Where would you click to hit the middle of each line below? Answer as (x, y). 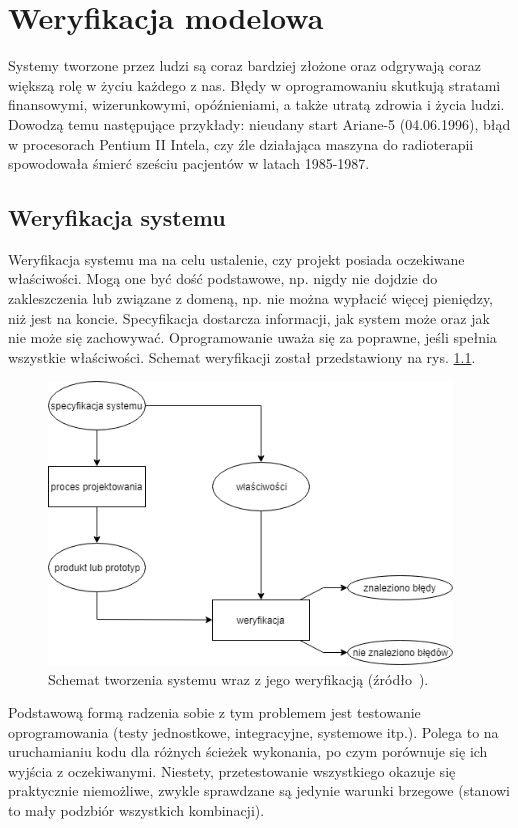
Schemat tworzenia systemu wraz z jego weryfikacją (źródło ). (238, 678)
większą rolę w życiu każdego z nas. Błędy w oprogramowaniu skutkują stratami (254, 84)
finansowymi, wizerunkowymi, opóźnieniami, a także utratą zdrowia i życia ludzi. (256, 104)
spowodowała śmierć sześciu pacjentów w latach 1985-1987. (189, 163)
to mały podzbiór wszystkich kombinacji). (136, 810)
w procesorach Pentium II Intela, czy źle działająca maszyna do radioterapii (241, 143)
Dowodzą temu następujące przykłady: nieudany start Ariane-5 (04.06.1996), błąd (259, 123)
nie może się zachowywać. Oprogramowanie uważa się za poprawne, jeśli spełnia (252, 337)
